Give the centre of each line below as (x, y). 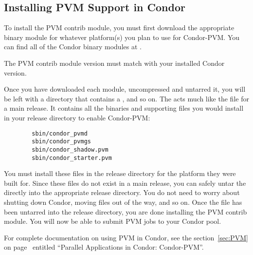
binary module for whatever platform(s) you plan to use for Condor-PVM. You (122, 37)
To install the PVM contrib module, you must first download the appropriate (119, 28)
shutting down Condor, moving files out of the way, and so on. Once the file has (123, 202)
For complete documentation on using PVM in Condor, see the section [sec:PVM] (126, 237)
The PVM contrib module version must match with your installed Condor (114, 63)
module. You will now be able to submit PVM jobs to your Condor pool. (113, 221)
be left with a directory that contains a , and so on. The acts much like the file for (126, 98)
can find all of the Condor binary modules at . (73, 47)
